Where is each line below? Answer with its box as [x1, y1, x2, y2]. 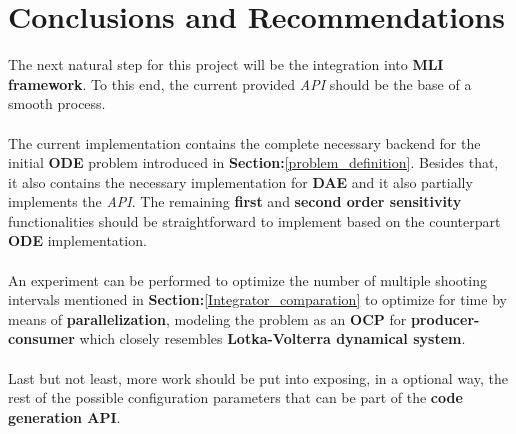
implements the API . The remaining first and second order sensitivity [8, 191, 462, 212]
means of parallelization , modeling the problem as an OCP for [8, 308, 407, 329]
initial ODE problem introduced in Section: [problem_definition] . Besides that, [8, 152, 499, 173]
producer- [410, 308, 480, 329]
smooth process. [8, 93, 106, 114]
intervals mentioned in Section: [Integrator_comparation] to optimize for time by [8, 289, 507, 310]
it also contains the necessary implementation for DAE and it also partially [8, 171, 473, 192]
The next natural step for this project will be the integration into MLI [8, 54, 444, 75]
